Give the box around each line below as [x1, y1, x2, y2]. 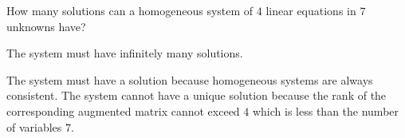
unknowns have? [6, 18, 86, 34]
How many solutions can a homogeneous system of [6, 2, 254, 18]
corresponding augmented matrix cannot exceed [6, 102, 240, 119]
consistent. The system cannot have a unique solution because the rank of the [6, 87, 387, 104]
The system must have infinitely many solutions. [6, 45, 243, 61]
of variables [6, 118, 62, 135]
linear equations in [265, 2, 356, 18]
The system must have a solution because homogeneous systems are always [6, 71, 373, 88]
